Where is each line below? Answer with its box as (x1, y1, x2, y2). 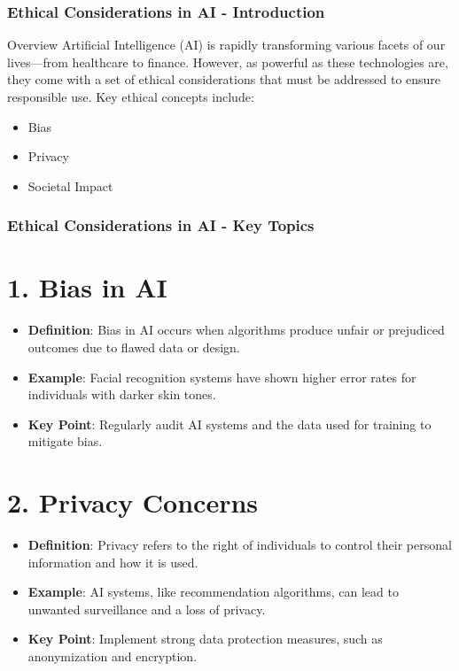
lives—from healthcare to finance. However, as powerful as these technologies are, (7, 52, 448, 71)
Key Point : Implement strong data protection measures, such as (27, 629, 383, 648)
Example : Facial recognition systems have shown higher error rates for (27, 367, 416, 386)
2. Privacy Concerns (7, 484, 259, 521)
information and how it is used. (27, 552, 198, 571)
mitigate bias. (27, 432, 103, 451)
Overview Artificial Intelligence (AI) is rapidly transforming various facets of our (7, 35, 446, 54)
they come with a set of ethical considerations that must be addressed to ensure (7, 70, 441, 89)
